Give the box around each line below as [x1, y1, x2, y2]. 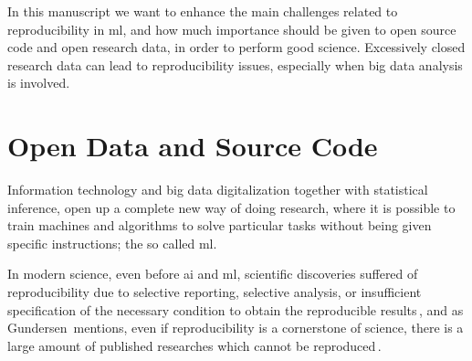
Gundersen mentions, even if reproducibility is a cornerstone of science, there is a [7, 318, 464, 337]
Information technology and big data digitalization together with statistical [7, 180, 428, 199]
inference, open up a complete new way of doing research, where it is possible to [7, 197, 456, 217]
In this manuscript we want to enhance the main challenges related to [7, 2, 398, 20]
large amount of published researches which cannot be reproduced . [7, 335, 382, 355]
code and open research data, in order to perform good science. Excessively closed [7, 37, 466, 57]
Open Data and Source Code [7, 127, 378, 165]
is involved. [7, 73, 70, 92]
